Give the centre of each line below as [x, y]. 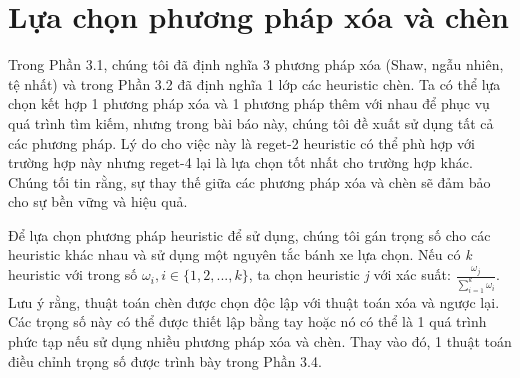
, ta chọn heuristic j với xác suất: [349, 274]
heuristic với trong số [73, 274]
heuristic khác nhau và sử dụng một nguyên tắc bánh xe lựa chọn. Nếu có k [240, 254]
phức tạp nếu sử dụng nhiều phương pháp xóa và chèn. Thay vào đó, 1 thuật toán [260, 341]
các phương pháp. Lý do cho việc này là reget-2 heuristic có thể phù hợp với [242, 142]
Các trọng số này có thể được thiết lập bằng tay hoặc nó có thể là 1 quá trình [247, 321]
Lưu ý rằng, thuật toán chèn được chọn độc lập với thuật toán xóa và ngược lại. [254, 301]
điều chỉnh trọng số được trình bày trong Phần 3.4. [165, 360]
